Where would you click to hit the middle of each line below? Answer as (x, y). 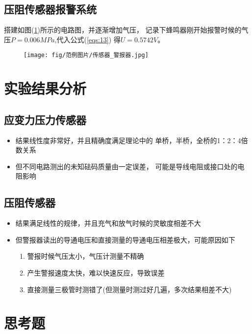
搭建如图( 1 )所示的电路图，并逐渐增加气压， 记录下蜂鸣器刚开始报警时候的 (123, 30)
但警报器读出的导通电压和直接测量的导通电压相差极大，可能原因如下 (125, 239)
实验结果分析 (45, 88)
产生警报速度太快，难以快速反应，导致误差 (96, 272)
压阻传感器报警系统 (50, 9)
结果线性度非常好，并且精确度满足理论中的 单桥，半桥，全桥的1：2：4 (128, 140)
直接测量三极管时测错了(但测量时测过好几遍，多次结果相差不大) (129, 289)
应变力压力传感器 (45, 119)
